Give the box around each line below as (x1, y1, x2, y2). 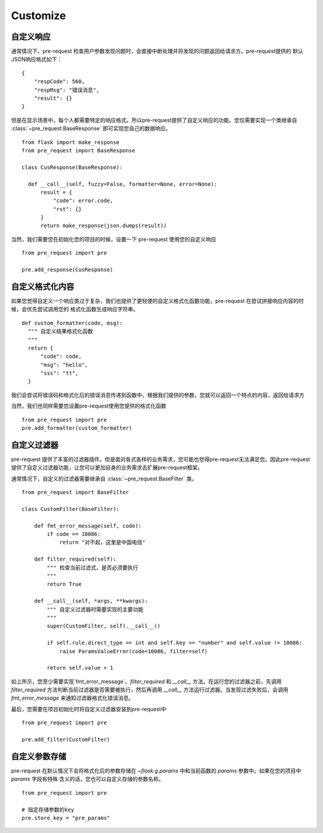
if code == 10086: (47, 531, 101, 538)
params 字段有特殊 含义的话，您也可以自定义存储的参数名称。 (11, 776, 164, 783)
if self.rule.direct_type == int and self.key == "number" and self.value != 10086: (47, 639, 303, 647)
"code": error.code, (53, 197, 114, 204)
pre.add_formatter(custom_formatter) (22, 425, 133, 431)
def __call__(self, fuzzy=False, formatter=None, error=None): (28, 180, 218, 188)
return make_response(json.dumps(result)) (40, 222, 167, 229)
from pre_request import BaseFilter (22, 489, 129, 496)
